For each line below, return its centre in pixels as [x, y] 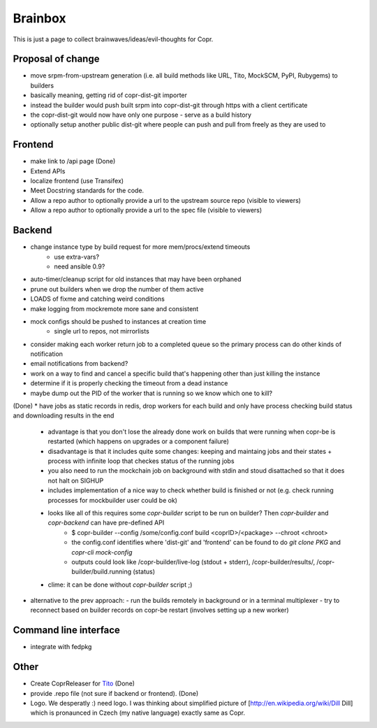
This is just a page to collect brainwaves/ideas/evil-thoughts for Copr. [113, 39]
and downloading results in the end [64, 415]
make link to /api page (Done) [73, 162]
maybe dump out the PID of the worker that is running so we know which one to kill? [151, 393]
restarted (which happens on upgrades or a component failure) [139, 441]
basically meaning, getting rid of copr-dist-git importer [109, 95]
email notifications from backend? [79, 364]
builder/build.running [102, 572]
